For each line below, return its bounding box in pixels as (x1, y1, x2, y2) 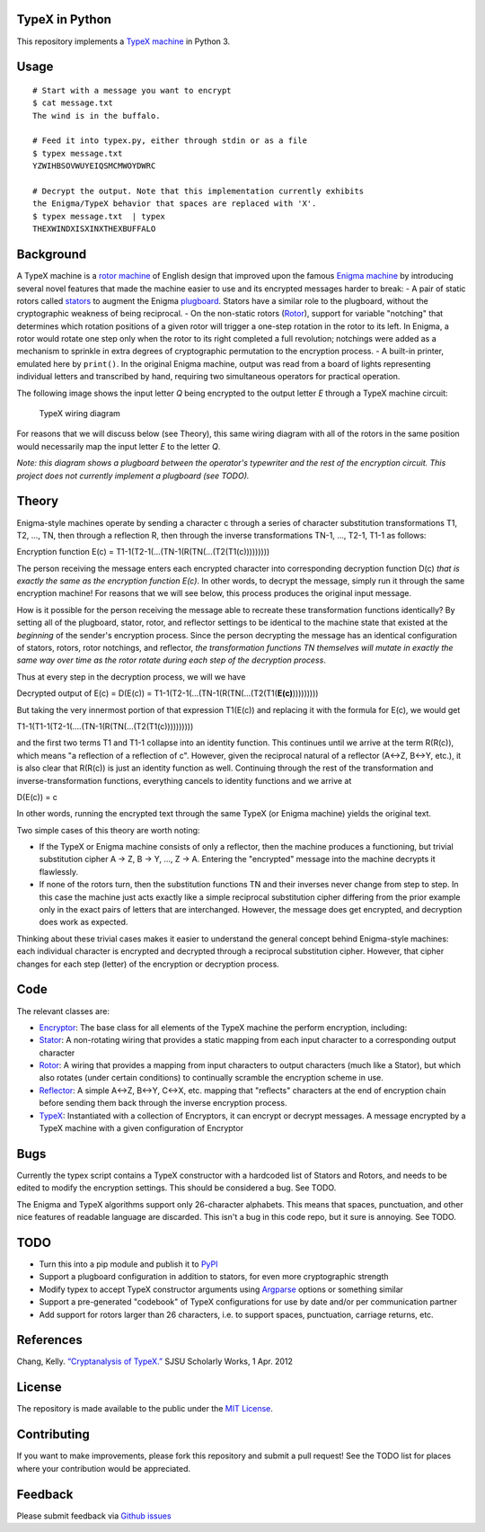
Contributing (16, 1427, 90, 1442)
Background (16, 247, 87, 263)
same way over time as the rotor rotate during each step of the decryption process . (16, 655, 327, 665)
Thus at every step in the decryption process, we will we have (16, 671, 246, 682)
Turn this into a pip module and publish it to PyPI (39, 1259, 218, 1269)
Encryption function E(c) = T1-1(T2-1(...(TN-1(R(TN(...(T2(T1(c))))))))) (16, 547, 270, 557)
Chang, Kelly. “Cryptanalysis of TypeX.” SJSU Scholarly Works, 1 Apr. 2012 (16, 1356, 294, 1367)
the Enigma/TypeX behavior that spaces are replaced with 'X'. (32, 199, 317, 209)
